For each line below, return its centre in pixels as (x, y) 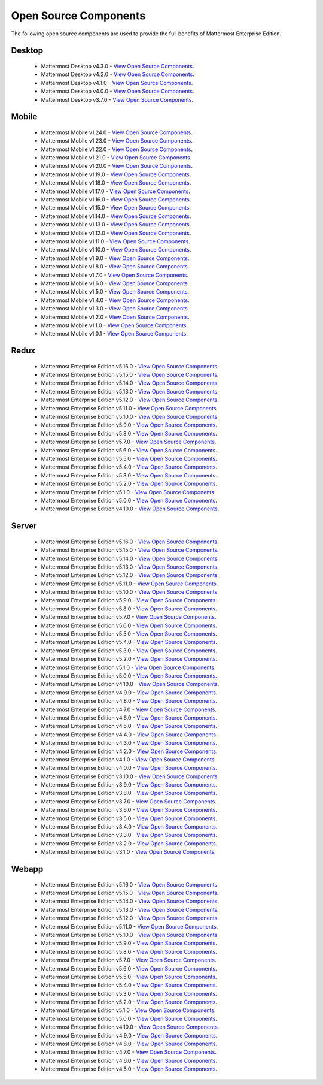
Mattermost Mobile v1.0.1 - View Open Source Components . (115, 334)
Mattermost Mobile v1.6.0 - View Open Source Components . (115, 283)
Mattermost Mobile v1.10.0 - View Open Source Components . (116, 250)
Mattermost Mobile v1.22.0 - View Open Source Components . (117, 149)
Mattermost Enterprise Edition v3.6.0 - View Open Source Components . (129, 810)
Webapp (27, 869)
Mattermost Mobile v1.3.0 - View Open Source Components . (115, 309)
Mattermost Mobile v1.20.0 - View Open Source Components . (117, 166)
